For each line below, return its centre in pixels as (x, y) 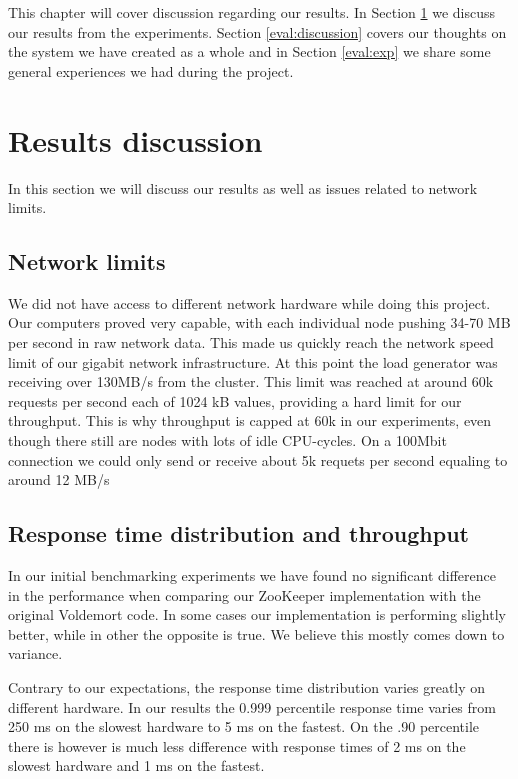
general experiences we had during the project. (151, 70)
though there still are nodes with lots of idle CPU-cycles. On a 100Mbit (227, 440)
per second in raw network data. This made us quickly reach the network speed (251, 342)
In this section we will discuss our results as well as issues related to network (243, 187)
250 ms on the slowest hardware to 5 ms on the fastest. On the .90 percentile (244, 726)
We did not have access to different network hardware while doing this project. (249, 302)
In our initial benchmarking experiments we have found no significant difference (252, 575)
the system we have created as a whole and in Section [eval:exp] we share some (249, 51)
